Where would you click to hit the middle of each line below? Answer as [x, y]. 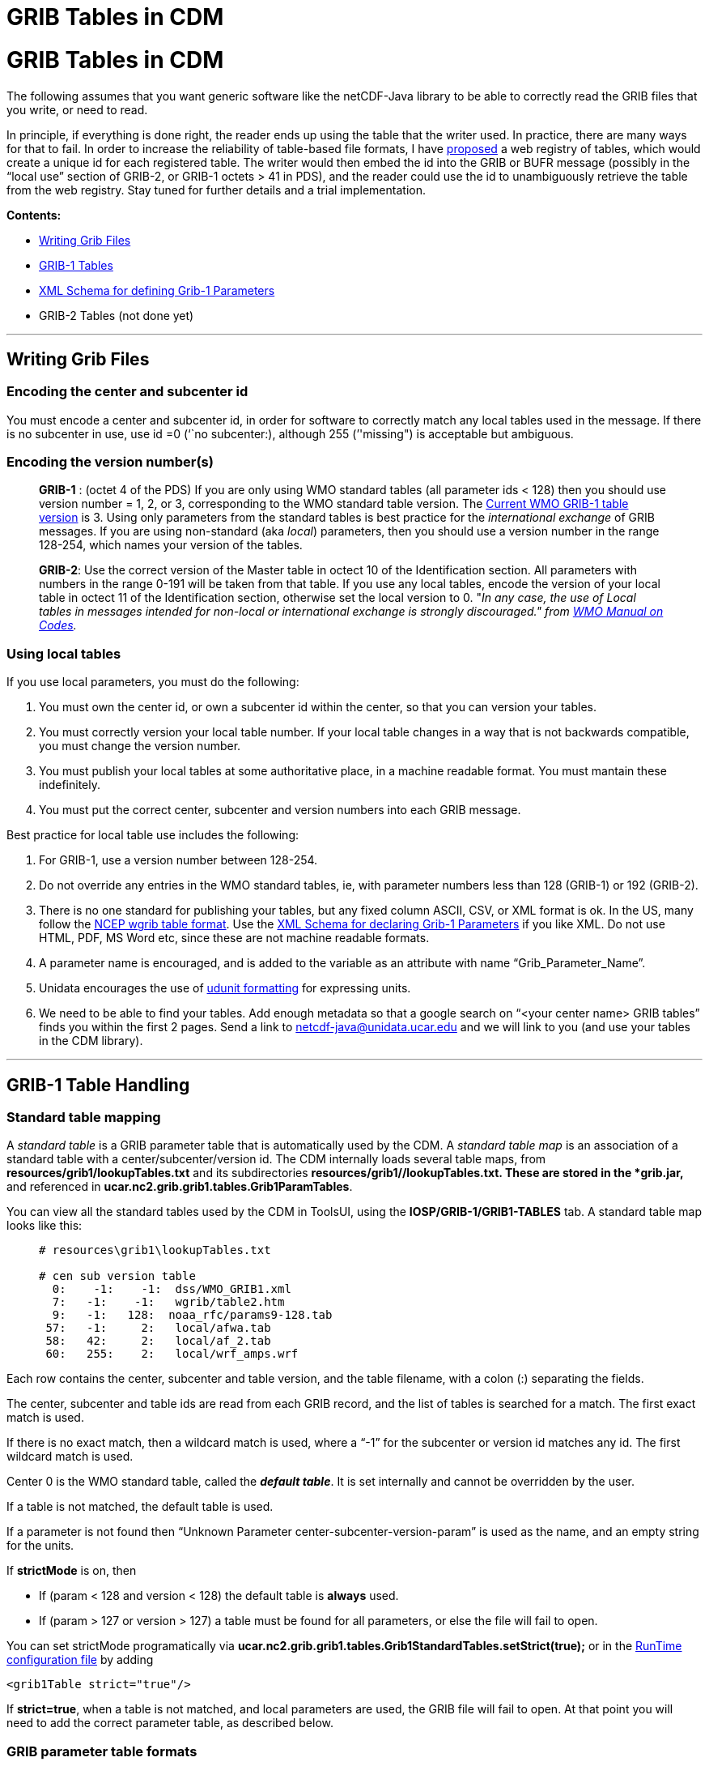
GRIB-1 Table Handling [98, 1085]
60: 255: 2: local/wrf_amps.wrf [172, 1354]
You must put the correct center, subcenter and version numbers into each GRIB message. [280, 810]
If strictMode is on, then [72, 1571]
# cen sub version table [117, 1276]
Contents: [34, 215]
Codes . [58, 625]
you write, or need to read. [77, 109]
